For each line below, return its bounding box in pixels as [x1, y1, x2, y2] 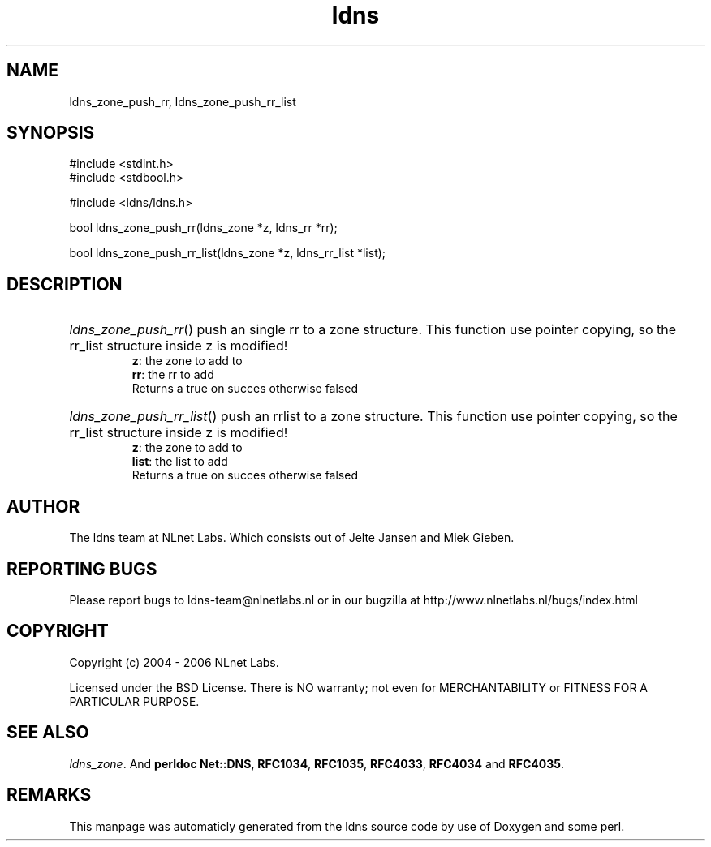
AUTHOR [6, 496, 80, 517]
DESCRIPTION [6, 273, 123, 295]
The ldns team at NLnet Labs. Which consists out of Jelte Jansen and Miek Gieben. [69, 531, 515, 545]
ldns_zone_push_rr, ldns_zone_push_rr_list [69, 94, 296, 109]
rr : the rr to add [131, 368, 214, 382]
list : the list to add [131, 454, 228, 469]
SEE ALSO [6, 722, 89, 743]
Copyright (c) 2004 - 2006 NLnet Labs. [69, 655, 279, 669]
